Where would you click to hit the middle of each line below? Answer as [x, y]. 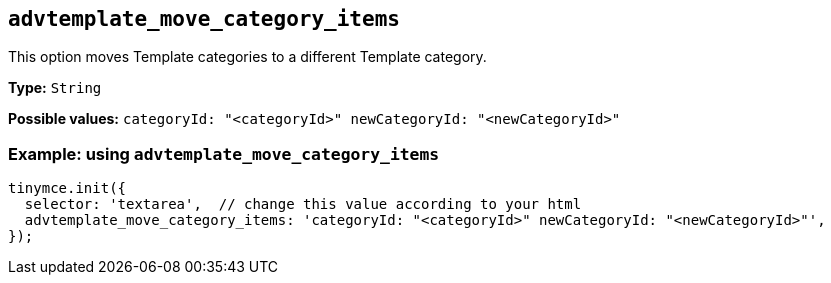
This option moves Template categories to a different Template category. [247, 57]
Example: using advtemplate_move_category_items [224, 153]
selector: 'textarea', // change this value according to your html [303, 204]
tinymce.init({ [67, 188]
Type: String [55, 88]
